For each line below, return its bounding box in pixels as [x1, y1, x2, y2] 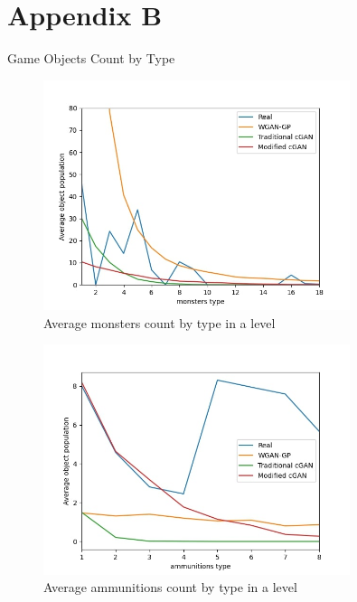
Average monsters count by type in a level [43, 313, 276, 332]
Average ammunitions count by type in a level [43, 578, 297, 597]
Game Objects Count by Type [7, 49, 175, 68]
